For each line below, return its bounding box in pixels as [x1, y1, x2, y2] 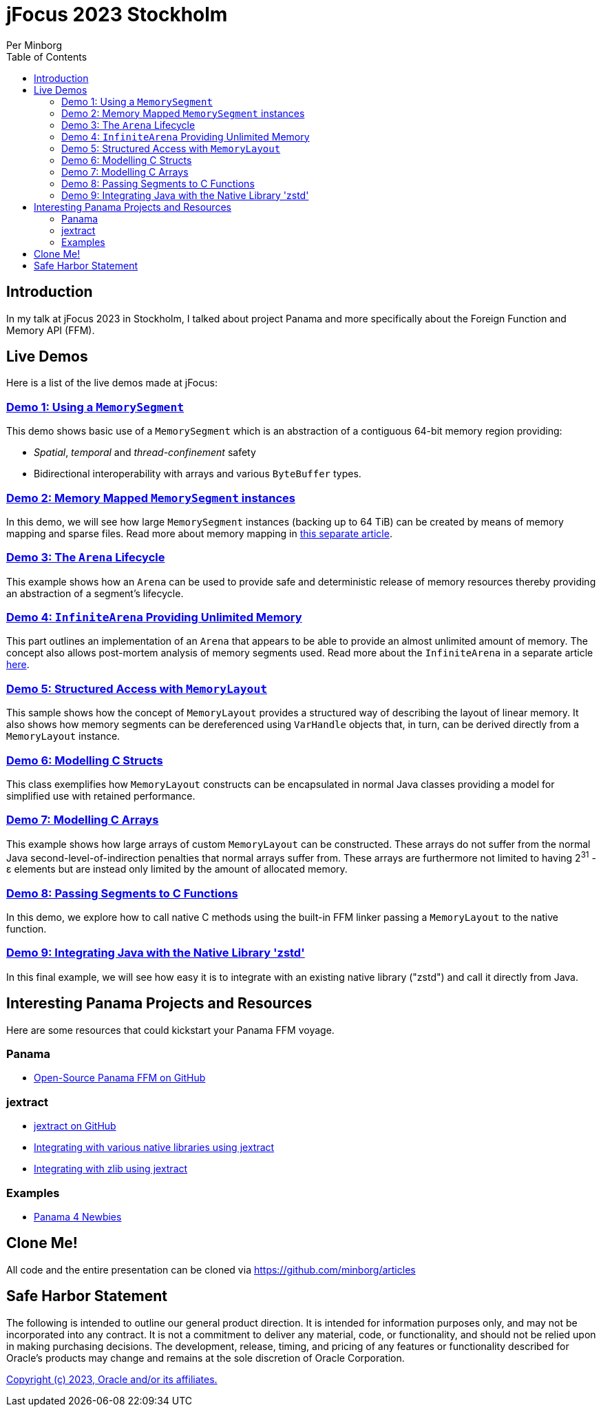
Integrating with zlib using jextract [34, 1163, 188, 1175]
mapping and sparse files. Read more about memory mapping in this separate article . [6, 527, 392, 539]
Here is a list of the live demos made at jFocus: [6, 377, 218, 389]
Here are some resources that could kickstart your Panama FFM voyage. [6, 1024, 335, 1036]
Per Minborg [6, 39, 63, 51]
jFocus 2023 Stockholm [6, 3, 228, 26]
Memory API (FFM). [6, 324, 95, 336]
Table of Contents [6, 50, 87, 63]
